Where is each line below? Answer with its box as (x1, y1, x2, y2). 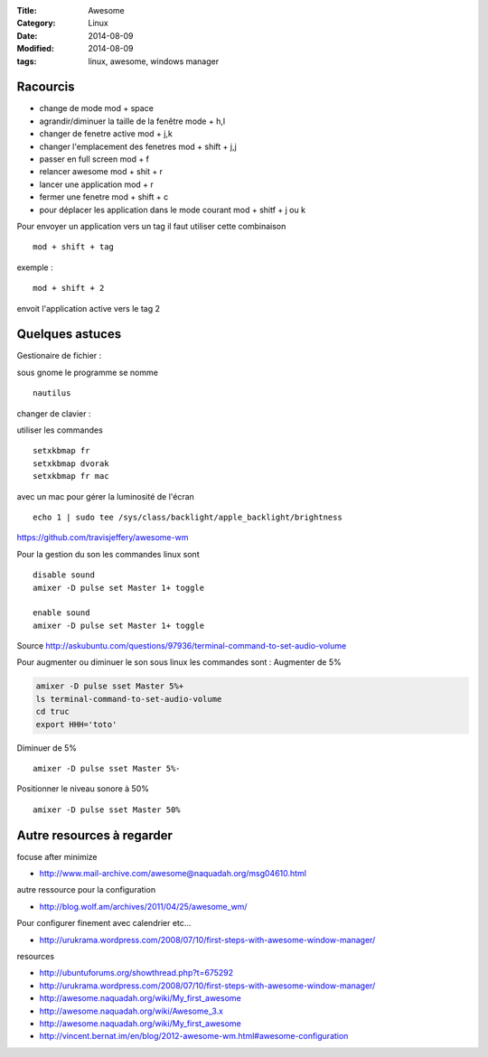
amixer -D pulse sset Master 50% (33, 804, 181, 815)
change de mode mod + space (39, 103, 154, 114)
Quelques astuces (16, 326, 122, 342)
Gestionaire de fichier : (16, 351, 102, 361)
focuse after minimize (16, 851, 98, 862)
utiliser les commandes (16, 425, 103, 435)
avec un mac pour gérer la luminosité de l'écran (16, 491, 194, 501)
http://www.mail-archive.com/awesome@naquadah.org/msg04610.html (39, 868, 307, 879)
